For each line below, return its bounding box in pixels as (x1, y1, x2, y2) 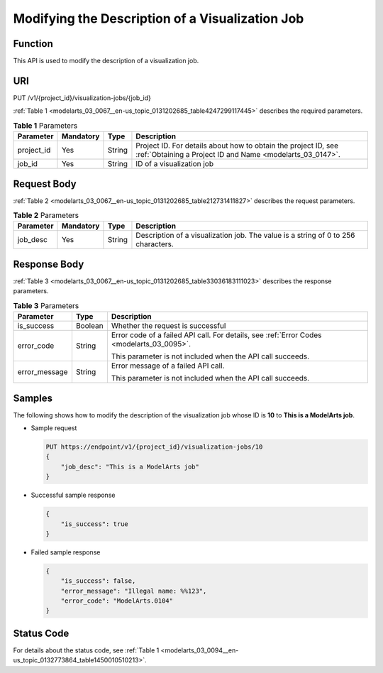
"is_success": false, (60, 577, 136, 585)
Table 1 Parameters (13, 121, 78, 131)
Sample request (30, 423, 77, 432)
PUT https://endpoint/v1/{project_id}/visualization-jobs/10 (45, 442, 263, 451)
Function (13, 38, 53, 50)
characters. (135, 239, 174, 249)
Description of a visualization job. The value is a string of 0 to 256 (135, 231, 355, 241)
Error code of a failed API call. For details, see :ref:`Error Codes (111, 330, 322, 340)
